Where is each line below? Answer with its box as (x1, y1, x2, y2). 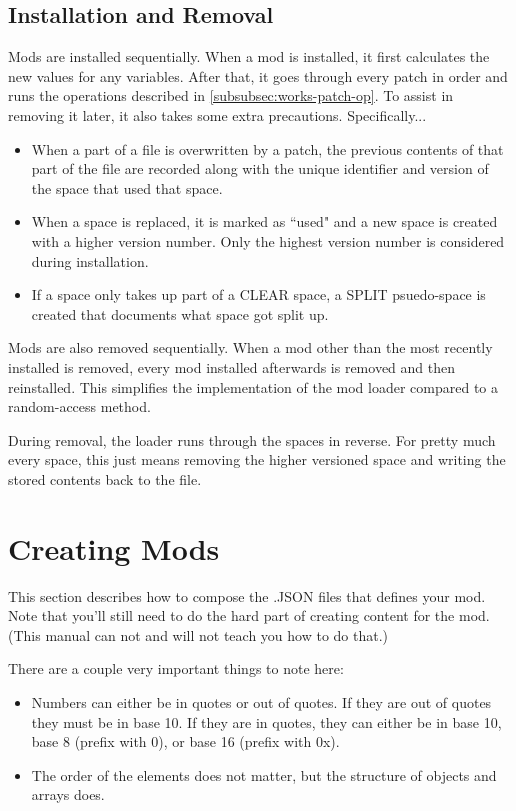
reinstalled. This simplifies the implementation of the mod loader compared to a (8, 376, 499, 397)
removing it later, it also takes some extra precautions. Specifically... (8, 104, 427, 125)
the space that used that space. (31, 177, 223, 198)
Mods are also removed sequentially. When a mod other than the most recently (8, 337, 493, 358)
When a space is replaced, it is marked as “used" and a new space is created (31, 211, 498, 232)
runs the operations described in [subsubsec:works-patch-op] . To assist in (8, 85, 454, 106)
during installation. (31, 250, 149, 271)
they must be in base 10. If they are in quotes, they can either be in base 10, (31, 711, 502, 732)
